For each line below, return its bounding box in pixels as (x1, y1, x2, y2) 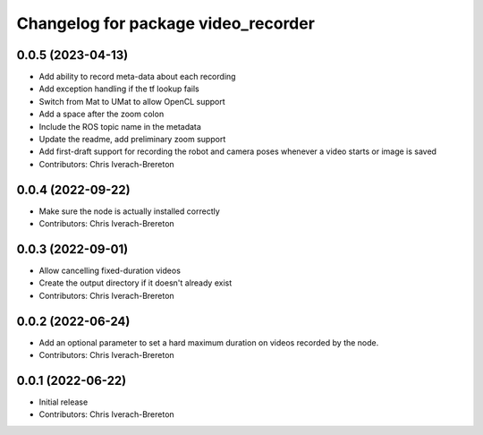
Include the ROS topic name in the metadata (38, 121, 201, 132)
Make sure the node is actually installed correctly (38, 206, 221, 217)
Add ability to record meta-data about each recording (38, 72, 236, 82)
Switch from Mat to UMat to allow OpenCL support (38, 96, 225, 107)
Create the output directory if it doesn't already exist (38, 277, 233, 288)
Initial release (38, 397, 89, 407)
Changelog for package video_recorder (16, 13, 315, 33)
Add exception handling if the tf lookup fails (38, 83, 200, 94)
